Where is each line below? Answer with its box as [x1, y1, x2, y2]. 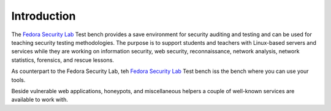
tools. [11, 76, 26, 83]
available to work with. [11, 96, 69, 104]
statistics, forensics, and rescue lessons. [11, 56, 115, 64]
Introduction [11, 9, 76, 23]
